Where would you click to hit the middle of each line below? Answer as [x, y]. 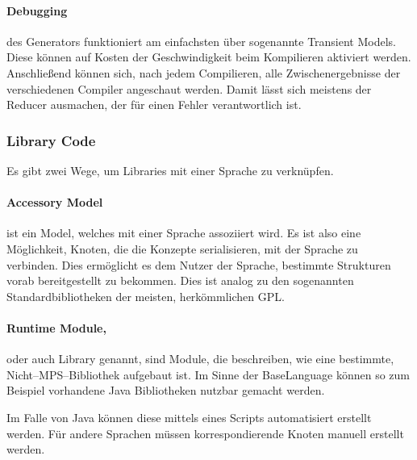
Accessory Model [55, 202]
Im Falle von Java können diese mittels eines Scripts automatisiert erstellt [189, 417]
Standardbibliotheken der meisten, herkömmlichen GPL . [146, 296]
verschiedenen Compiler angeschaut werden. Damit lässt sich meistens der [189, 88]
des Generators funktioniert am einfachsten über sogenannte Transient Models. [201, 41]
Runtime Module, [56, 327]
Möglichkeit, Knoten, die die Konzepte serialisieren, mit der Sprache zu [182, 248]
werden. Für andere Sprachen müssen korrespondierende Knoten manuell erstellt [205, 433]
